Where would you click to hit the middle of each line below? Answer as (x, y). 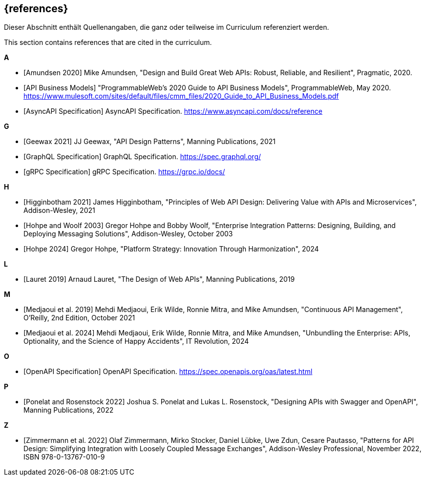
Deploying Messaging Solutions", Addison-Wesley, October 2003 (128, 234)
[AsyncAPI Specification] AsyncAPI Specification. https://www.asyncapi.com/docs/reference (173, 111)
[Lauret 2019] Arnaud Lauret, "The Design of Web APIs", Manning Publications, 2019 (159, 279)
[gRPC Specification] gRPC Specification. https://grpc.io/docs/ (124, 172)
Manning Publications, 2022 (69, 410)
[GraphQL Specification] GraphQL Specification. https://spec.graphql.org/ (142, 157)
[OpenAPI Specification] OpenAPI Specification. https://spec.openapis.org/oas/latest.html (168, 372)
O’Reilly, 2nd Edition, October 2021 (79, 318)
